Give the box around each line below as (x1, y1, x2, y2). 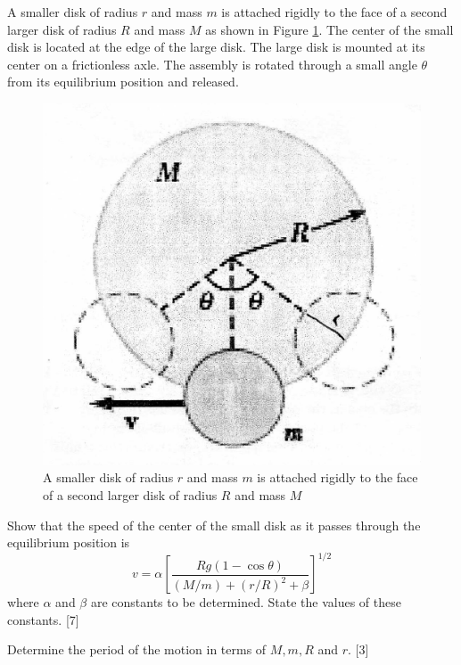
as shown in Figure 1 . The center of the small (205, 20, 454, 38)
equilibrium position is (7, 533, 130, 552)
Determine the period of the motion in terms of (7, 640, 267, 659)
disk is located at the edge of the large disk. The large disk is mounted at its (7, 37, 425, 56)
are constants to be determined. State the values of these (90, 593, 401, 612)
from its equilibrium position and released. (7, 72, 239, 91)
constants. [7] (7, 610, 79, 628)
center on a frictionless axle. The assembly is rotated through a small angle (7, 54, 417, 73)
